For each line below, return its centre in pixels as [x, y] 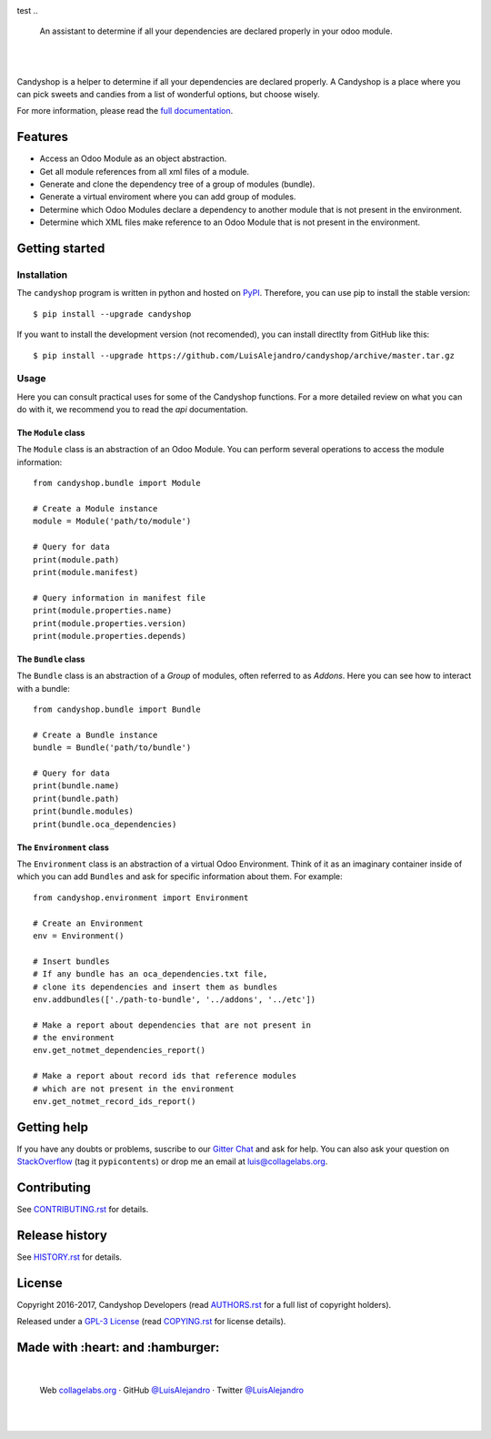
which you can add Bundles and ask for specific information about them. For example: [180, 877]
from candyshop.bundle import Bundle [117, 709]
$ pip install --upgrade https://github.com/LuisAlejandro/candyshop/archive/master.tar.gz [244, 355]
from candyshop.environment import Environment [141, 897]
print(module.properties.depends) [110, 636]
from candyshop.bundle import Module [117, 483]
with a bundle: [43, 688]
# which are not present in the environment [134, 1089]
